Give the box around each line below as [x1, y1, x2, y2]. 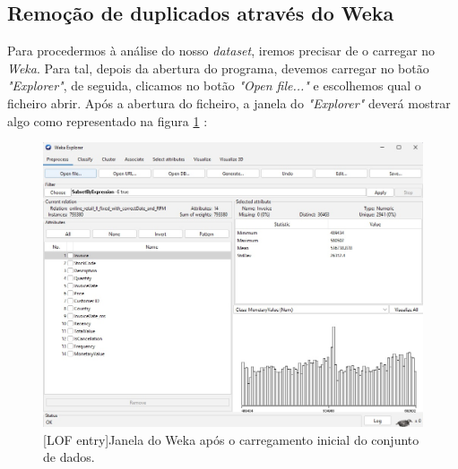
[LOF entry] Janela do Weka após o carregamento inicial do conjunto [43, 430, 419, 448]
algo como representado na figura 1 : [7, 111, 208, 130]
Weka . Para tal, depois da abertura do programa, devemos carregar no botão [7, 58, 429, 77]
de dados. [43, 448, 95, 466]
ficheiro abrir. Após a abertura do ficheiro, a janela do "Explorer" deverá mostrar [7, 93, 451, 112]
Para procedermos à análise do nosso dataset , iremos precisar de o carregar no [7, 41, 436, 60]
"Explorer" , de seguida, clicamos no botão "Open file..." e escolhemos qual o [7, 76, 421, 95]
